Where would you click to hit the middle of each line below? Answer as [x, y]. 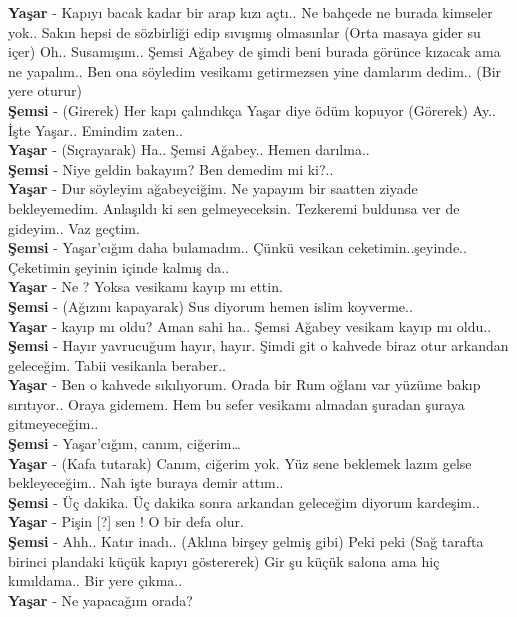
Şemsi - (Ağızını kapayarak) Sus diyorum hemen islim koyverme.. [210, 305]
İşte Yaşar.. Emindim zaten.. [95, 129]
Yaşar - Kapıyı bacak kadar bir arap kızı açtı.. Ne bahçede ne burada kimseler [250, 12]
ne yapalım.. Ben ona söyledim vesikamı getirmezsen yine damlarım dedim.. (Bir [255, 70]
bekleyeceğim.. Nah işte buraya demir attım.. [146, 482]
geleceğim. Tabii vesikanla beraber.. [117, 364]
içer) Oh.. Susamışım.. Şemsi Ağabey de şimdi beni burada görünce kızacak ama [254, 51]
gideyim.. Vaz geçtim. [74, 227]
